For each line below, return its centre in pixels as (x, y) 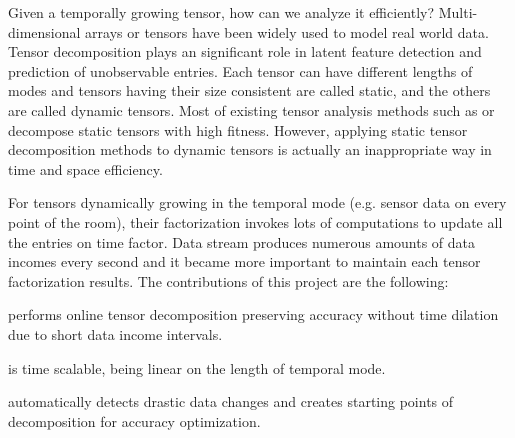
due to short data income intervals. (115, 333)
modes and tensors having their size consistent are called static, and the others (249, 90)
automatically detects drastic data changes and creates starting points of (231, 401)
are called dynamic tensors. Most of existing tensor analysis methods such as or (251, 109)
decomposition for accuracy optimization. (134, 420)
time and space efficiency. (85, 168)
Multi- (458, 12)
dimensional (44, 31)
